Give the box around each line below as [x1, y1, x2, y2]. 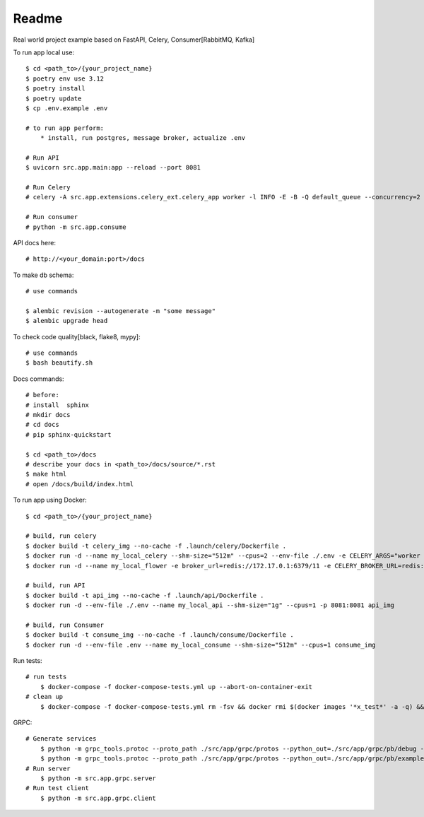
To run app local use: [13, 48, 74, 57]
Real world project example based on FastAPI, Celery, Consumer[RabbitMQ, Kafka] [13, 35, 255, 44]
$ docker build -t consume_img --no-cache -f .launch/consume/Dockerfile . [25, 631, 294, 639]
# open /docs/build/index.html [25, 480, 134, 488]
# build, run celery [25, 532, 97, 540]
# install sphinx [25, 401, 90, 409]
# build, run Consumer [25, 621, 105, 629]
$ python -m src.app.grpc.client [40, 794, 157, 802]
